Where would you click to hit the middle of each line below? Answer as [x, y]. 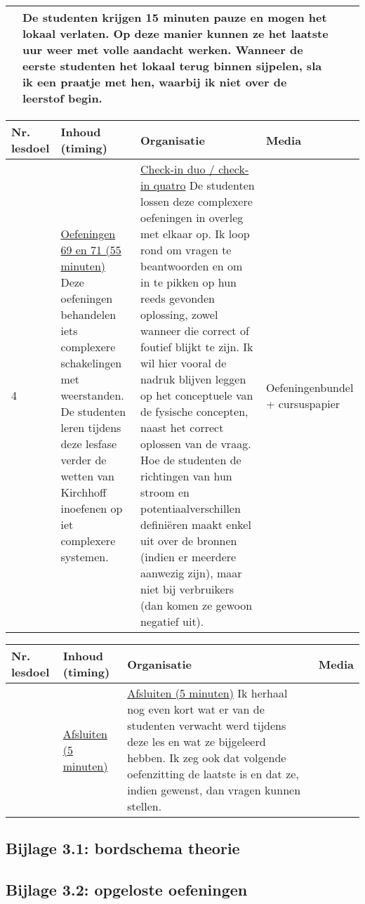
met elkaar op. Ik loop [195, 234]
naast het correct [182, 427]
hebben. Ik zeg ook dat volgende [207, 758]
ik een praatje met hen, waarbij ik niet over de [155, 82]
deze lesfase [89, 444]
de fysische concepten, [194, 411]
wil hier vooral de [184, 363]
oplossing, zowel [179, 314]
